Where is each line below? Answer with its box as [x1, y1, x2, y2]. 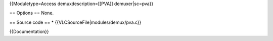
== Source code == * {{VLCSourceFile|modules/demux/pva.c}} [9, 19, 142, 25]
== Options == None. [9, 10, 54, 16]
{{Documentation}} [9, 28, 49, 35]
